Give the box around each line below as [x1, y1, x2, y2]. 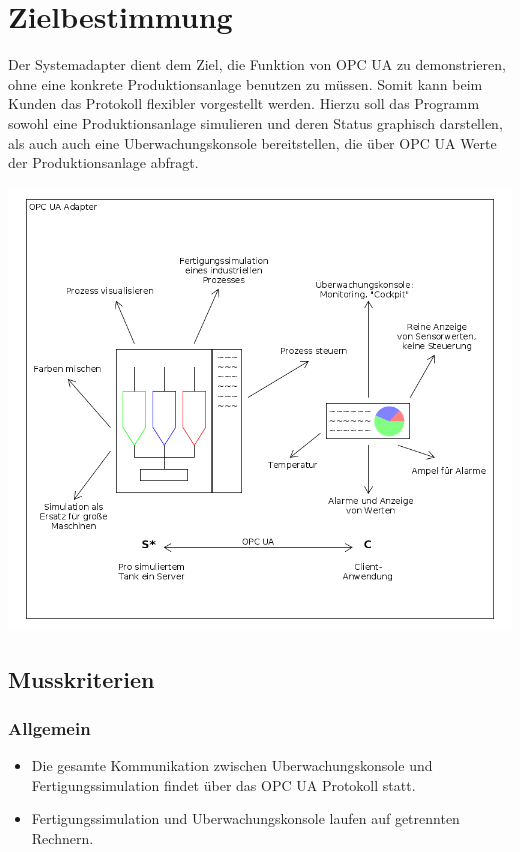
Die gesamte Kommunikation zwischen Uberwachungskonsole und [31, 755, 433, 776]
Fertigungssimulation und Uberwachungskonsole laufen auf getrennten [31, 808, 460, 829]
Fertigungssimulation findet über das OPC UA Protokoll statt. [31, 774, 416, 795]
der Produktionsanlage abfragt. [8, 152, 199, 173]
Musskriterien [8, 663, 155, 694]
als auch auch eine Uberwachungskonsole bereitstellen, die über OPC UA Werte [8, 132, 497, 153]
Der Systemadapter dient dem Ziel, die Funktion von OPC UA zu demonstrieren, [8, 54, 506, 75]
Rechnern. [31, 828, 94, 849]
